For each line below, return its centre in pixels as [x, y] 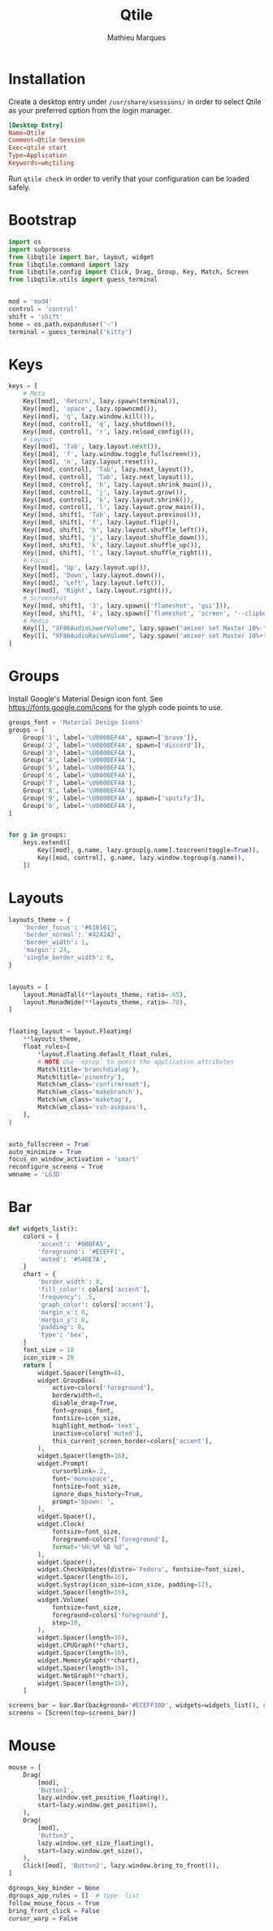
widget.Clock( [61, 1525]
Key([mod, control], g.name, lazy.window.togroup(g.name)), [141, 858]
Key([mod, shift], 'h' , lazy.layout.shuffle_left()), [116, 530]
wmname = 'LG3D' [36, 1174]
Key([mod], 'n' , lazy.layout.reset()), [91, 462]
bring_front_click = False [54, 1911]
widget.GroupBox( [67, 1380]
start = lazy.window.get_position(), [98, 1806]
